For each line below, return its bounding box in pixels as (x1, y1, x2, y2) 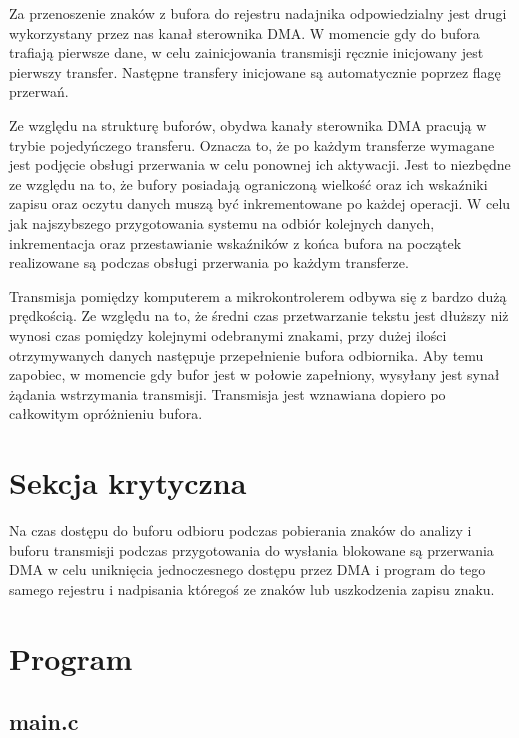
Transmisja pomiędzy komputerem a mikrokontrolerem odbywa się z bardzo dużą (9, 285, 507, 306)
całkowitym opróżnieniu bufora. (9, 403, 203, 424)
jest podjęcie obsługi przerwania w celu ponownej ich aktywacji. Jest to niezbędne (9, 154, 511, 175)
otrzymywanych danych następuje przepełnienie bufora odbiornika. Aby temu (9, 344, 484, 365)
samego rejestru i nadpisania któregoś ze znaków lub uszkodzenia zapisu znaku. (9, 578, 495, 599)
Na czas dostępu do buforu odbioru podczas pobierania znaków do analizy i (9, 520, 472, 540)
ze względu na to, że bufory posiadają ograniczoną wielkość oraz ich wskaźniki (9, 173, 488, 194)
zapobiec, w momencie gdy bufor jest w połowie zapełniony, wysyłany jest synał (9, 364, 500, 385)
